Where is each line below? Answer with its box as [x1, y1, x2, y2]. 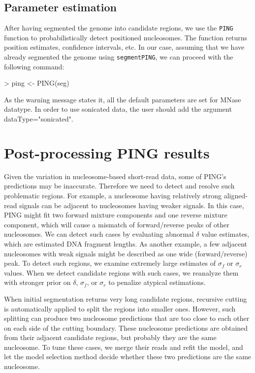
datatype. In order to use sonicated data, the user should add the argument [4, 104, 232, 114]
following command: [4, 61, 64, 71]
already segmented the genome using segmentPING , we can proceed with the [4, 52, 233, 62]
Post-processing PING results [4, 142, 210, 162]
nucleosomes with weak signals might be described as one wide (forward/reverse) [4, 248, 248, 258]
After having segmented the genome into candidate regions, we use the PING [4, 23, 233, 33]
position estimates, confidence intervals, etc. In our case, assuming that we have [4, 42, 245, 52]
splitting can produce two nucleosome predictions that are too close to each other [4, 313, 250, 323]
